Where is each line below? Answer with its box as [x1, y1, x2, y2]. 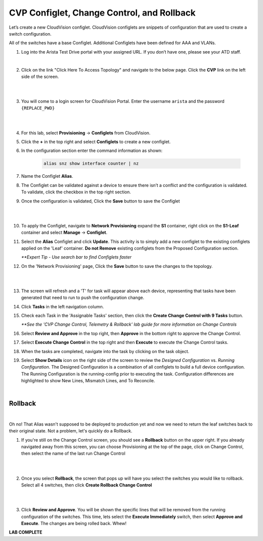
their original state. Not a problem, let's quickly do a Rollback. [9, 428, 132, 434]
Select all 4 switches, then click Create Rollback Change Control [21, 482, 152, 488]
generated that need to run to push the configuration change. [21, 295, 145, 300]
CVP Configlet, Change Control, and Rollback [9, 7, 196, 18]
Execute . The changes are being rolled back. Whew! [21, 520, 127, 526]
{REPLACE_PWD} [21, 105, 55, 111]
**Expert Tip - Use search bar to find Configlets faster [21, 254, 131, 260]
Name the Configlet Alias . [21, 173, 73, 179]
